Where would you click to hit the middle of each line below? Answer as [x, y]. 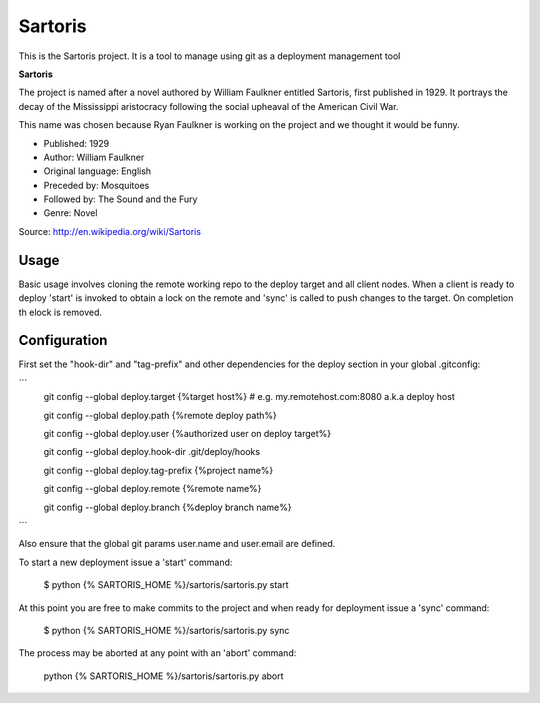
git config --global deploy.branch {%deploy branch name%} [167, 507]
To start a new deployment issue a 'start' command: [125, 562]
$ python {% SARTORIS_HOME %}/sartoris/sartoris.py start [166, 585]
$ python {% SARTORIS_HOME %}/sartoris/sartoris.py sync [166, 630]
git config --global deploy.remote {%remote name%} [152, 489]
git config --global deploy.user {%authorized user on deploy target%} [187, 433]
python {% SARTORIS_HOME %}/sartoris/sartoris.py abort [163, 676]
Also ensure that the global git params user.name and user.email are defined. [177, 544]
